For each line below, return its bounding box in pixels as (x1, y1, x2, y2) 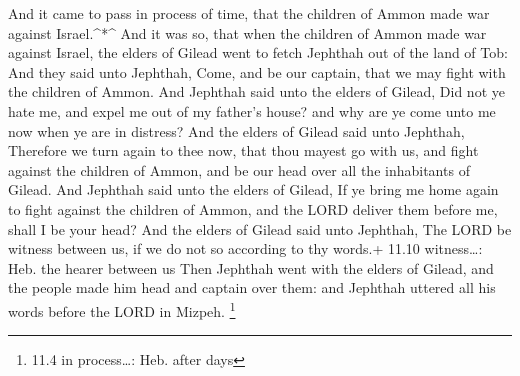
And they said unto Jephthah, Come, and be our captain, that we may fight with (8, 61, 506, 82)
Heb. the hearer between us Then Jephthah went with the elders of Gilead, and (8, 257, 494, 278)
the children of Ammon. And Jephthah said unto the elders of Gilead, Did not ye (8, 81, 505, 102)
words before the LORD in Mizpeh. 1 (8, 297, 236, 321)
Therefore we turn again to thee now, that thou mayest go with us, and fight (8, 140, 479, 161)
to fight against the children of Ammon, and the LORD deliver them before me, (8, 198, 498, 219)
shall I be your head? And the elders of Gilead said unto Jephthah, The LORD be (8, 218, 512, 239)
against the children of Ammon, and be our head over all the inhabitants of (8, 159, 470, 180)
